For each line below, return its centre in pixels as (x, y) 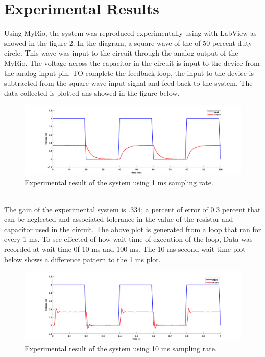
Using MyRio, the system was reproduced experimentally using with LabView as (130, 33)
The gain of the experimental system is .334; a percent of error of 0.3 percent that (132, 209)
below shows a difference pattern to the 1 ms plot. (82, 259)
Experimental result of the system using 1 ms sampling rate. (119, 182)
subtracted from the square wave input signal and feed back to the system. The (128, 83)
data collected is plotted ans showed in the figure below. (92, 93)
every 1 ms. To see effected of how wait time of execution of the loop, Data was (128, 239)
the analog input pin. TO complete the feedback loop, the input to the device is (129, 73)
